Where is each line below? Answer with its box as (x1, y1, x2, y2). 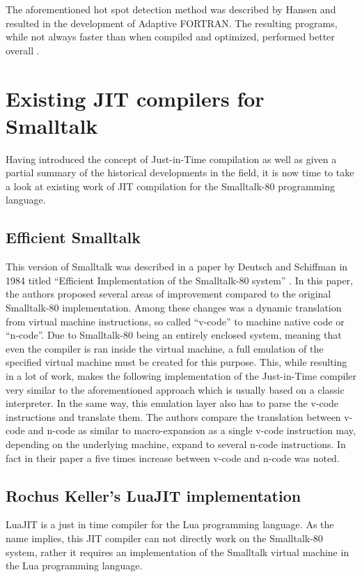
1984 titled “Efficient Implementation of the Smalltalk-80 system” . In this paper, (6, 272, 354, 287)
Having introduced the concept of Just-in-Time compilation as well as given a (6, 151, 337, 166)
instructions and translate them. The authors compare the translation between (6, 409, 341, 424)
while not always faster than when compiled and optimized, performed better (6, 29, 335, 44)
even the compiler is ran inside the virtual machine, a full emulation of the (6, 341, 324, 355)
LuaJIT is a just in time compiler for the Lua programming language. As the (6, 517, 334, 532)
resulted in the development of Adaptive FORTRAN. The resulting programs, (6, 15, 338, 30)
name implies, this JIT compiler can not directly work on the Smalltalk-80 (6, 530, 323, 545)
